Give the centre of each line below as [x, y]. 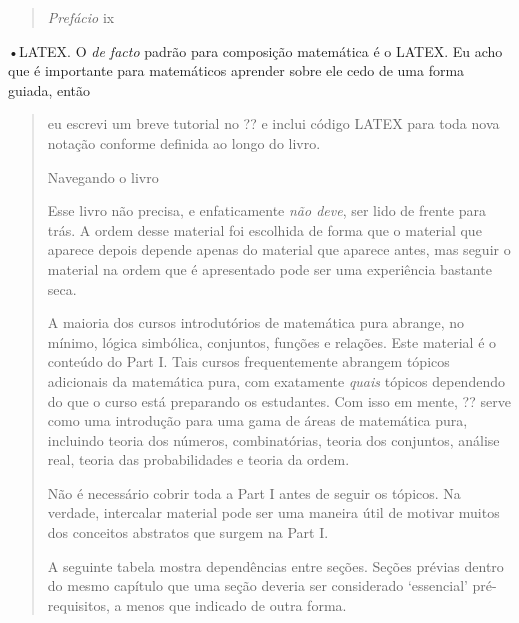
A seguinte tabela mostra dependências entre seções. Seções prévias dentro [275, 565]
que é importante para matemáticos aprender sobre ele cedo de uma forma [236, 70]
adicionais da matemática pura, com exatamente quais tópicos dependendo [276, 380]
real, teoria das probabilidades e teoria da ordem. [198, 459]
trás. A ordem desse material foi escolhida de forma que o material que [264, 229]
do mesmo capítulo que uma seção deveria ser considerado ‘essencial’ [257, 585]
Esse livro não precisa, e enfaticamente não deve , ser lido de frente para [266, 210]
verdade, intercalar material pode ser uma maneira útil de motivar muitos [273, 512]
